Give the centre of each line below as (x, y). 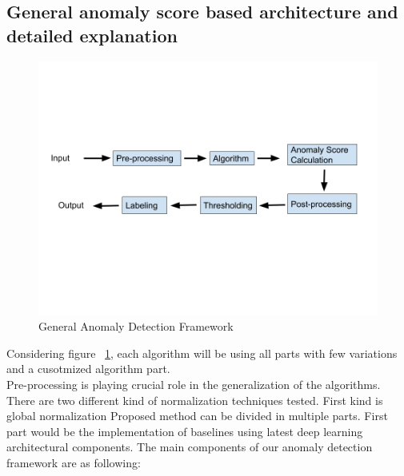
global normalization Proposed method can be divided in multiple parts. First (197, 416)
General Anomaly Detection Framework (136, 326)
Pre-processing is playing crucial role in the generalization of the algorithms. (194, 384)
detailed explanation (92, 35)
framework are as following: (74, 462)
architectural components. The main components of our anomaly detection (190, 447)
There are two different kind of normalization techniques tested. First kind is (195, 400)
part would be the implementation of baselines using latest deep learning (185, 431)
